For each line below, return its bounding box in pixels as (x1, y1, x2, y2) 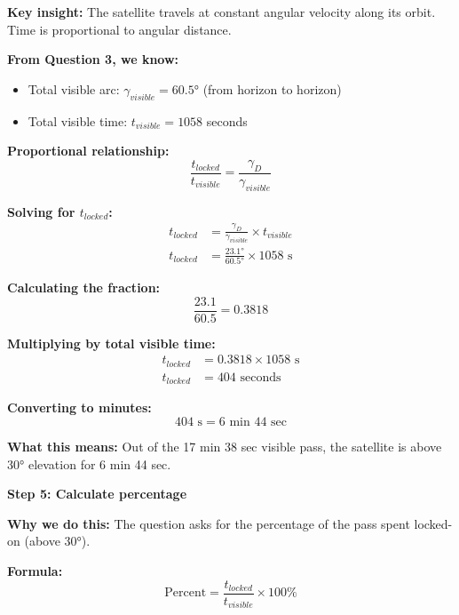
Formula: (7, 561, 63, 579)
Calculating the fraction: (7, 278, 161, 297)
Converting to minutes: (7, 398, 152, 417)
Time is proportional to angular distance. (7, 20, 232, 38)
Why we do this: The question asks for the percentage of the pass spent (7, 514, 410, 532)
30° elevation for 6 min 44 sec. (7, 454, 171, 473)
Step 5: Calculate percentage (7, 484, 187, 503)
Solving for (7, 202, 75, 220)
